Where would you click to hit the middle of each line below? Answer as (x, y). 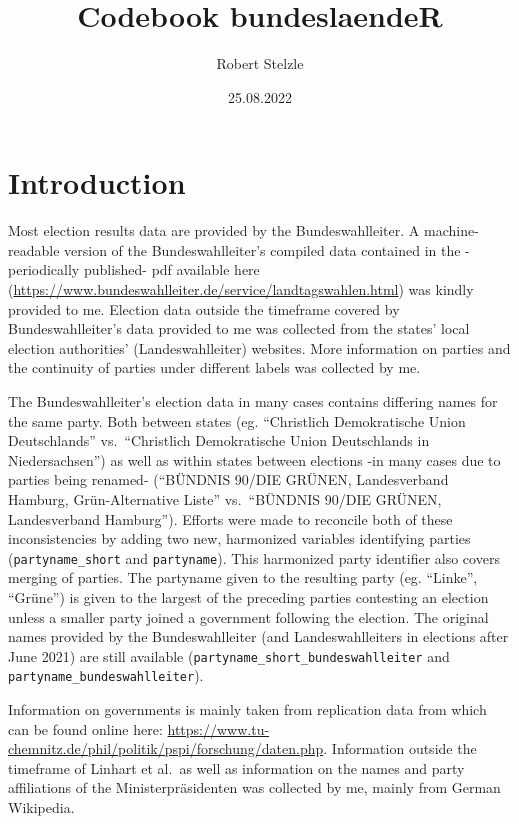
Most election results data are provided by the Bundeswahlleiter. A (214, 230)
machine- (451, 230)
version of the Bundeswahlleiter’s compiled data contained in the (262, 249)
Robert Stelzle (260, 63)
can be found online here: (85, 728)
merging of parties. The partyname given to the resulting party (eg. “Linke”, (243, 577)
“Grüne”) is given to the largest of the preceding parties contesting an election (248, 597)
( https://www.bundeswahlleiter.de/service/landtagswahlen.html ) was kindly (241, 289)
